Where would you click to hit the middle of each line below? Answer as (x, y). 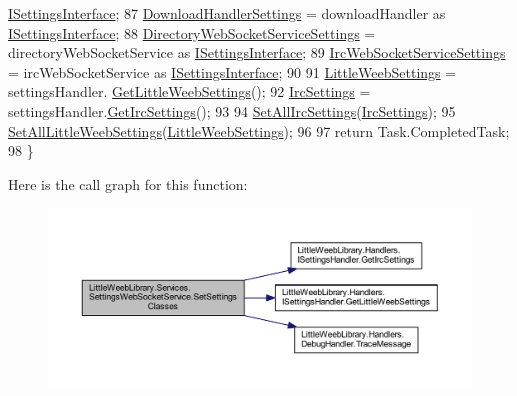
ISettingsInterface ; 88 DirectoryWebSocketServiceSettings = (192, 32)
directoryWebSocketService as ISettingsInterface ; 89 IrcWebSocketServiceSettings (257, 52)
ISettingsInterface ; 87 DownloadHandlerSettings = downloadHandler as (227, 13)
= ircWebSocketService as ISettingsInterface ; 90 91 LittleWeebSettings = (232, 71)
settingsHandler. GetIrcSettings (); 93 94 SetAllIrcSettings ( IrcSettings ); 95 (232, 110)
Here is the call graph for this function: (128, 183)
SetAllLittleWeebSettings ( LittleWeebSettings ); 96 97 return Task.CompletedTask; (259, 130)
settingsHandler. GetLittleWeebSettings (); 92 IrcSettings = (189, 91)
